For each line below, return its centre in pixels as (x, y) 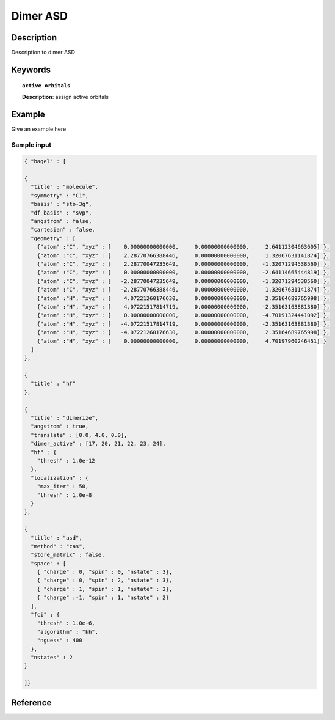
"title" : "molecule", (65, 187)
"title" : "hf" (53, 384)
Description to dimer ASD (43, 53)
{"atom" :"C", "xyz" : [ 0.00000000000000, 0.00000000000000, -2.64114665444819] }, (183, 273)
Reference (31, 703)
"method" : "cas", (58, 546)
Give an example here (39, 129)
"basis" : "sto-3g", (61, 204)
